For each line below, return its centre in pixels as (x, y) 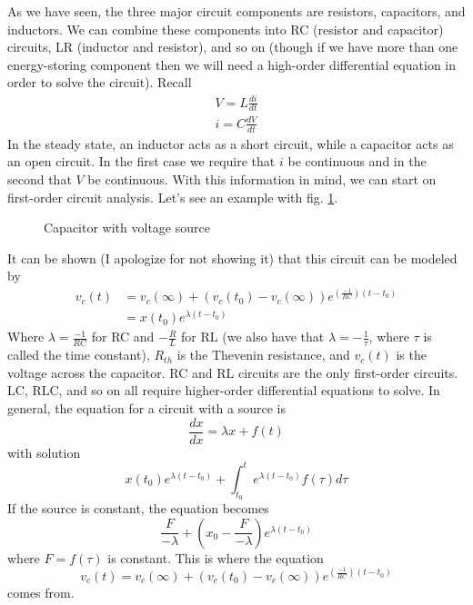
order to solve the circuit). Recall (100, 82)
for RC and (123, 337)
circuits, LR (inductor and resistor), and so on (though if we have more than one (233, 47)
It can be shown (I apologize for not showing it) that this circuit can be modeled (232, 258)
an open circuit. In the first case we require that (141, 161)
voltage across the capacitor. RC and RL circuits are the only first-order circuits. (233, 372)
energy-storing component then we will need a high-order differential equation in (232, 64)
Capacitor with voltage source (127, 228)
